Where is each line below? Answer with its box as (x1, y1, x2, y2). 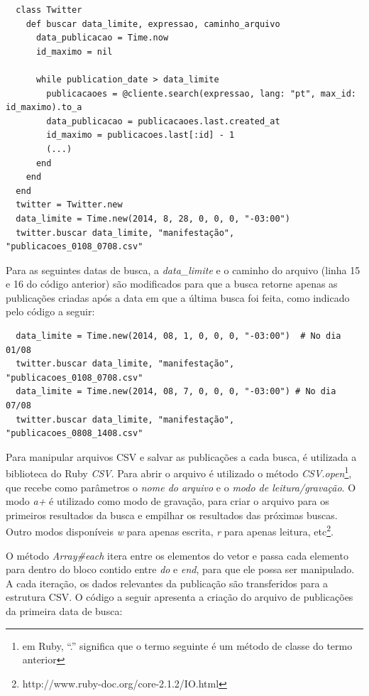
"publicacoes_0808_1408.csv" (6, 428, 143, 439)
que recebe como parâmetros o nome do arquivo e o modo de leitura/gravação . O (6, 479, 356, 494)
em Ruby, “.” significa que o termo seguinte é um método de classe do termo (22, 638, 353, 653)
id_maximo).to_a (6, 102, 82, 113)
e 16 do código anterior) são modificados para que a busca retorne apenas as (6, 276, 338, 291)
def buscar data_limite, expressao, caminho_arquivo (26, 18, 280, 29)
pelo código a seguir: (6, 304, 95, 319)
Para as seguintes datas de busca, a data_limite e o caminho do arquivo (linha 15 (6, 262, 360, 277)
